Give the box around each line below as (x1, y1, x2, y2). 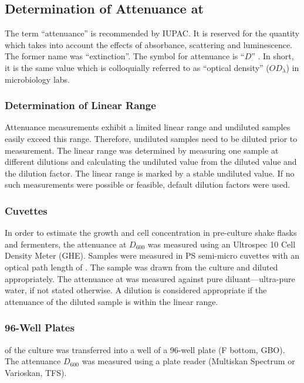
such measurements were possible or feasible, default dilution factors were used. (5, 178, 291, 191)
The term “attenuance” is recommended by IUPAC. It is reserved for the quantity (5, 27, 300, 39)
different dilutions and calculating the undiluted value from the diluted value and (5, 155, 297, 168)
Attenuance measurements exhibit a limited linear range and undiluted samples (5, 121, 291, 133)
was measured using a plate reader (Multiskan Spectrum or (82, 355, 295, 367)
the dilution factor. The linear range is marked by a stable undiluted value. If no (5, 167, 295, 179)
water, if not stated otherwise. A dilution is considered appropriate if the (5, 284, 267, 296)
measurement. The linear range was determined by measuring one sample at (5, 144, 279, 156)
